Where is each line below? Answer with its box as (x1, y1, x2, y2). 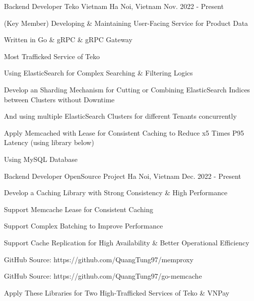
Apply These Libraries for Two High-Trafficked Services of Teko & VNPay (4, 287, 230, 298)
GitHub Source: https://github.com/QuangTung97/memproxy (4, 254, 193, 264)
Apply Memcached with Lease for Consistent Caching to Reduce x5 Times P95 (4, 127, 244, 138)
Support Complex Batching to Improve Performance (4, 221, 163, 231)
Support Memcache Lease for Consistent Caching (4, 204, 153, 214)
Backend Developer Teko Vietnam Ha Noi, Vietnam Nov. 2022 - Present (4, 1, 224, 11)
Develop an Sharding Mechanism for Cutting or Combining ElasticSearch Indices (4, 84, 250, 94)
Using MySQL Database (4, 153, 78, 164)
